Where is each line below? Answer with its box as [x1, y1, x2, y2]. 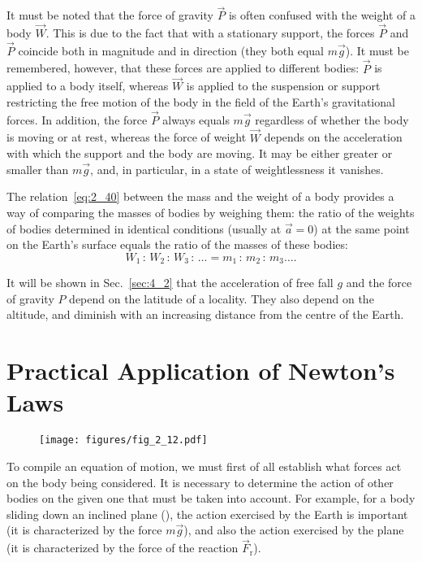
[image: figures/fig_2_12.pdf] [39, 434, 208, 447]
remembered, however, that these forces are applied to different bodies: [6, 59, 360, 76]
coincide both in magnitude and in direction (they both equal [18, 41, 324, 59]
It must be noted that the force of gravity [6, 7, 213, 24]
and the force [346, 274, 412, 291]
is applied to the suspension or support [186, 77, 381, 94]
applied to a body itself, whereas [6, 77, 169, 94]
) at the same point [313, 220, 410, 237]
